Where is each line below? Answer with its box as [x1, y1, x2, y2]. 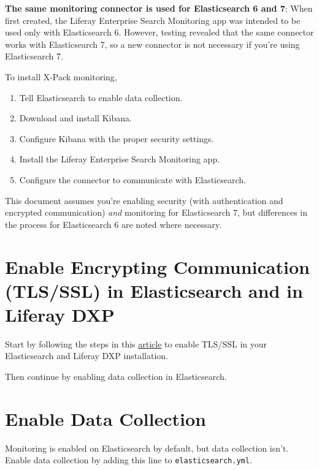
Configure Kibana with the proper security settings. [19, 132, 214, 145]
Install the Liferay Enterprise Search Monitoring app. [19, 153, 220, 165]
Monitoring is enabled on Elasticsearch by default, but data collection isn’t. [5, 441, 289, 454]
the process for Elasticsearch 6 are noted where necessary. [5, 218, 221, 230]
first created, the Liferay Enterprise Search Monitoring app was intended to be [5, 13, 301, 26]
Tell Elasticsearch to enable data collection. [19, 91, 183, 104]
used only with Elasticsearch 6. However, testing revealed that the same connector [5, 26, 314, 39]
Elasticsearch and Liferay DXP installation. [5, 349, 168, 362]
